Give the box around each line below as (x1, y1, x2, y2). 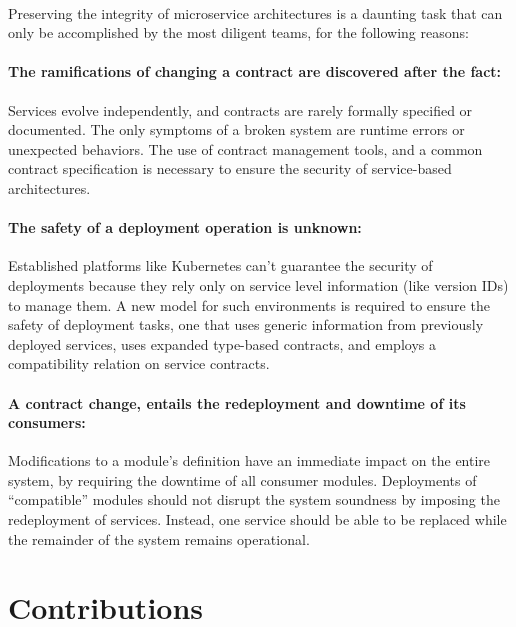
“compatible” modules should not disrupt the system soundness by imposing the (8, 489, 500, 510)
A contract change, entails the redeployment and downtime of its (8, 392, 466, 413)
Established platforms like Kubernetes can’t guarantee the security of (8, 255, 433, 276)
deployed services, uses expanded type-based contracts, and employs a (8, 333, 436, 354)
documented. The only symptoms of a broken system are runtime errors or (8, 119, 465, 140)
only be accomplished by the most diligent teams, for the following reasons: (8, 22, 469, 43)
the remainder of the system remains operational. (8, 528, 310, 549)
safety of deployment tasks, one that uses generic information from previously (8, 314, 484, 335)
